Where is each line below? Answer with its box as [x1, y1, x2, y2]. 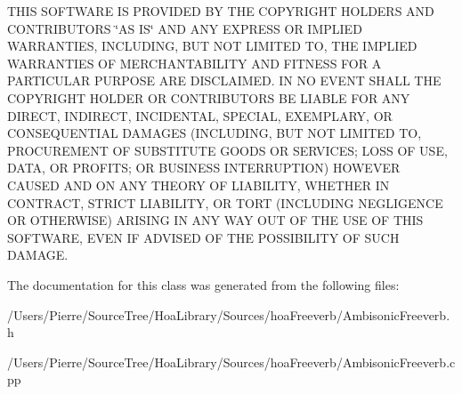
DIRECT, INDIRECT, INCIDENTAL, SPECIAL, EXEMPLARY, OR [7, 106, 393, 125]
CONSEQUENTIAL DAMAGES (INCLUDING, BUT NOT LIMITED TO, [7, 124, 422, 142]
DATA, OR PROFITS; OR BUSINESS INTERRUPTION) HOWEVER [7, 158, 401, 177]
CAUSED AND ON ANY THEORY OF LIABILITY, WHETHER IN [7, 175, 390, 194]
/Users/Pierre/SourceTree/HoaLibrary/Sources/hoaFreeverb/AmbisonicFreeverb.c [7, 352, 456, 371]
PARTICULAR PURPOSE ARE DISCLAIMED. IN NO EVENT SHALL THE [7, 71, 442, 90]
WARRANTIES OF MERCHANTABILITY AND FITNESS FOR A [7, 53, 382, 72]
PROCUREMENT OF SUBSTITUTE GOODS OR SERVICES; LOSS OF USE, [7, 141, 448, 159]
